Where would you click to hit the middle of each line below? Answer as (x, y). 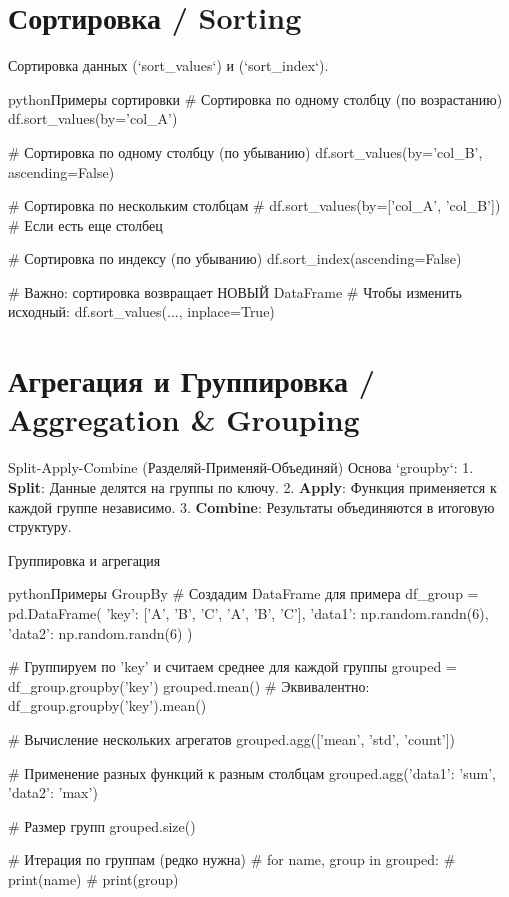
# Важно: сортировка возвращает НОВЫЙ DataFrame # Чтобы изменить (235, 291)
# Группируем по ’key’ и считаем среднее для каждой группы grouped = (232, 666)
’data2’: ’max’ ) (53, 792)
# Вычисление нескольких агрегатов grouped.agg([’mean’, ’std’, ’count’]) (232, 738)
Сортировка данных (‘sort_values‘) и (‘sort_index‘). (168, 65)
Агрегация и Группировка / (191, 380)
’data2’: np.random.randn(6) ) (100, 632)
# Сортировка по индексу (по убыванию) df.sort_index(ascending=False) (235, 258)
